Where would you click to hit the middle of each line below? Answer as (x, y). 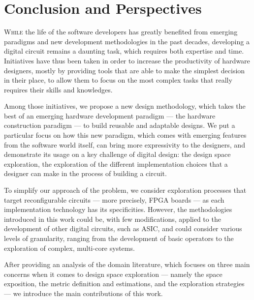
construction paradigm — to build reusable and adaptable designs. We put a (120, 125)
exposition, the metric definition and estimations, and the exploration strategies (124, 284)
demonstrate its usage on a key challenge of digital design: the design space (117, 154)
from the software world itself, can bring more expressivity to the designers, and (125, 144)
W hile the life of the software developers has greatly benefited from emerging (121, 32)
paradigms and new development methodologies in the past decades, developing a (127, 41)
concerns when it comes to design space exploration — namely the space (113, 274)
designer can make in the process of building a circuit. (85, 173)
